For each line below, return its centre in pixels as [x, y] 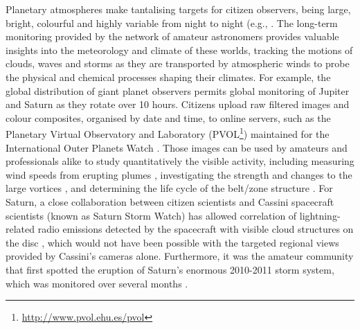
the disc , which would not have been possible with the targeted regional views [172, 242]
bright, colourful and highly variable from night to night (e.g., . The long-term [172, 23]
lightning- [320, 215]
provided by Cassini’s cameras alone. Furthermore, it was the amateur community [180, 256]
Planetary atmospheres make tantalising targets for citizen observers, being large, [178, 9]
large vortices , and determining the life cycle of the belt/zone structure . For [169, 188]
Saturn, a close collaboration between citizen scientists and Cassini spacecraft [170, 201]
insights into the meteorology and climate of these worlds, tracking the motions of [179, 50]
